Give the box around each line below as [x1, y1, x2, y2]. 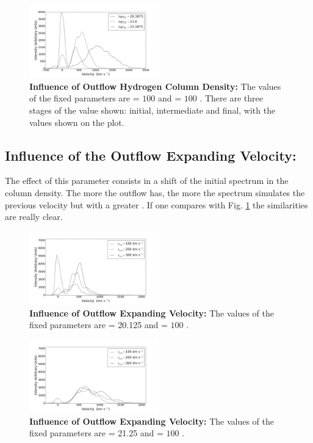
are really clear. [5, 210, 63, 223]
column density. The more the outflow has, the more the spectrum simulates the [5, 186, 305, 199]
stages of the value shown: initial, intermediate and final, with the [29, 104, 276, 117]
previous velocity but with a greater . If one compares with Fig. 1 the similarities [5, 198, 308, 211]
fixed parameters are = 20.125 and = [29, 318, 168, 331]
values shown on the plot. [29, 115, 124, 128]
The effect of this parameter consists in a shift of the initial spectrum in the [5, 174, 289, 187]
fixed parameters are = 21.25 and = [29, 427, 164, 439]
